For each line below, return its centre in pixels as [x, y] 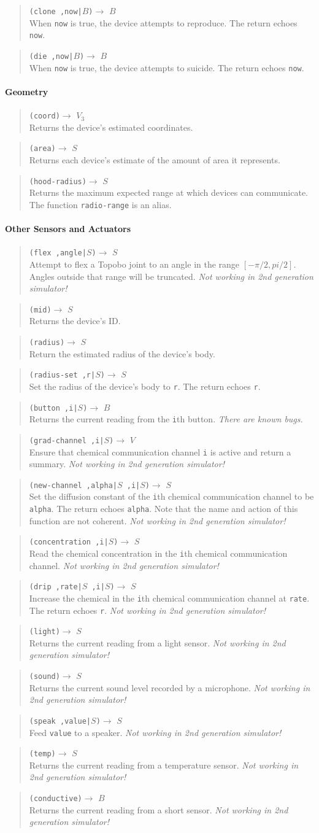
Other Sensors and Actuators [68, 229]
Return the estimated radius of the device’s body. [122, 353]
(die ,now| [51, 56]
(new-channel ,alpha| [73, 485]
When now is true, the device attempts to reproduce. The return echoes [163, 22]
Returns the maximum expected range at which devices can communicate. [168, 192]
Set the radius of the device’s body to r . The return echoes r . [145, 386]
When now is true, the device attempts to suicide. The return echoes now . [167, 67]
